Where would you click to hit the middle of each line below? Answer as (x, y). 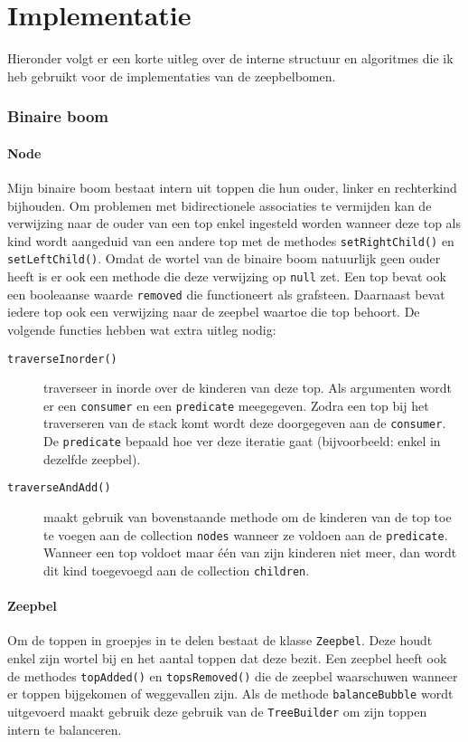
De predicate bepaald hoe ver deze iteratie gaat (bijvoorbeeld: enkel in (242, 441)
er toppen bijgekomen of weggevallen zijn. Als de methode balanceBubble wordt (230, 694)
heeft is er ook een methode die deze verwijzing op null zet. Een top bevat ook (227, 276)
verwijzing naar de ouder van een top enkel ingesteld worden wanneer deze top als (234, 223)
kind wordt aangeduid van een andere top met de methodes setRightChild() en (231, 240)
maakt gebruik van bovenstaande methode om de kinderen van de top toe (248, 517)
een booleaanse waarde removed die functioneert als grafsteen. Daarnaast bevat (226, 294)
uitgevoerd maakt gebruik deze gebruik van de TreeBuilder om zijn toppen (217, 711)
